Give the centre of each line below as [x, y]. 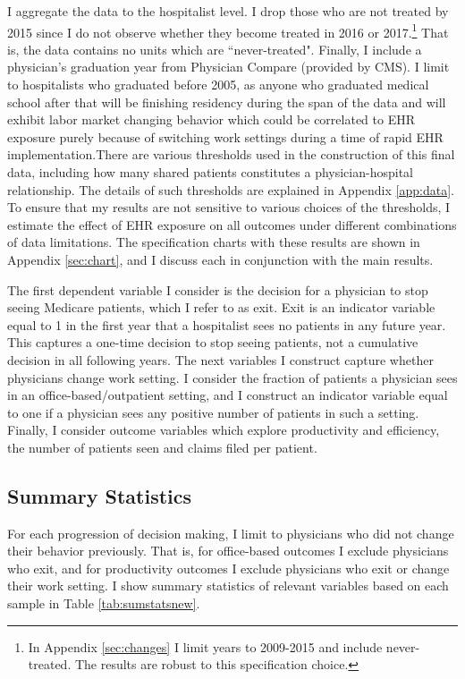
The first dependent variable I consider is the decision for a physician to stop [218, 289]
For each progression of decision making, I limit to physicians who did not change [231, 533]
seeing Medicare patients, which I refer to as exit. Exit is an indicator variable [221, 307]
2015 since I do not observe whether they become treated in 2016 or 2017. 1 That [228, 30]
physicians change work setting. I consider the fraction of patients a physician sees [232, 377]
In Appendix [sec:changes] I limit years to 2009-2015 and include [205, 646]
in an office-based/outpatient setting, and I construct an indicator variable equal [228, 395]
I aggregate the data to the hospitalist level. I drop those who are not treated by [228, 11]
